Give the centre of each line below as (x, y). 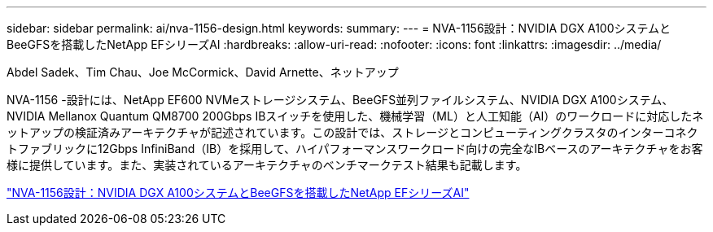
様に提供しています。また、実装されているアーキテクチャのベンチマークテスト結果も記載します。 (267, 165)
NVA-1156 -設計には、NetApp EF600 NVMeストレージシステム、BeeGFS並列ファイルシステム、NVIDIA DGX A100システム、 (340, 100)
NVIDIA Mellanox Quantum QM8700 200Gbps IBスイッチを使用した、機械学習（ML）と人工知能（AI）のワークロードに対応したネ (355, 116)
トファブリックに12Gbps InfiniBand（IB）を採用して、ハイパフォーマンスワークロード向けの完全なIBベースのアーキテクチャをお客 (355, 149)
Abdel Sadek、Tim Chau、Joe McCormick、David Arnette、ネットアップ (203, 72)
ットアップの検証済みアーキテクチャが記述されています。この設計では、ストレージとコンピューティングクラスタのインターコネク (352, 132)
